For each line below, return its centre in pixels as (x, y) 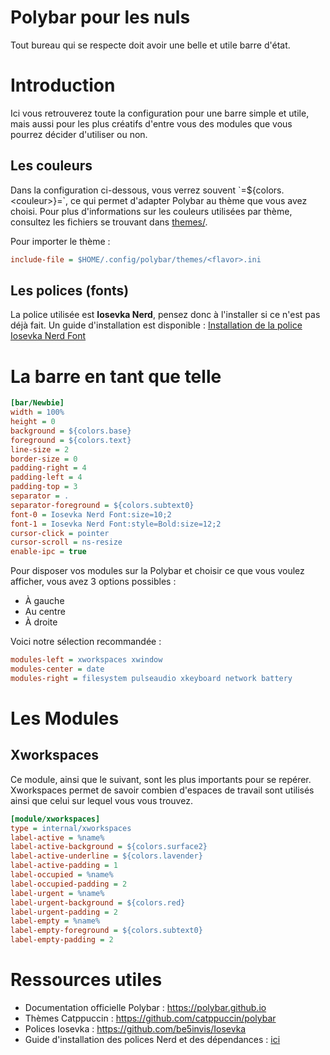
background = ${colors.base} (71, 431)
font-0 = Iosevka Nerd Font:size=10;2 (91, 514)
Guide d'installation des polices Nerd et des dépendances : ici (152, 1039)
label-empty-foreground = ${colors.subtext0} (106, 931)
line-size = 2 (40, 449)
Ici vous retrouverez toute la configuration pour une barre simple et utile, (160, 113)
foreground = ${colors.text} (71, 440)
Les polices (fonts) (70, 290)
